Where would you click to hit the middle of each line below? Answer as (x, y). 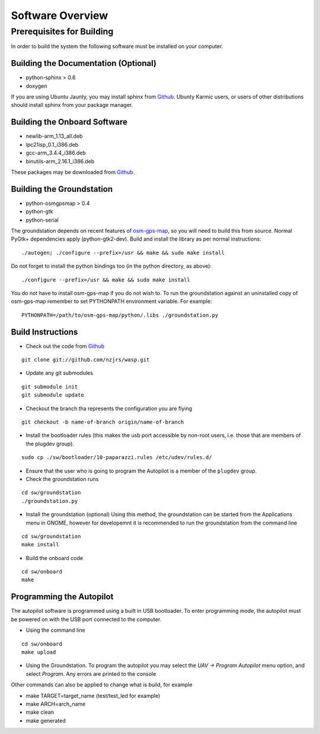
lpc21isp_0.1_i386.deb (52, 144)
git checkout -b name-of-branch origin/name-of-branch (103, 422)
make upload (39, 652)
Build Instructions (44, 332)
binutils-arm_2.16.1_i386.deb (60, 161)
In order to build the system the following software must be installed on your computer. (117, 46)
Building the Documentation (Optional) (84, 63)
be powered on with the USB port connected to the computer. (86, 619)
